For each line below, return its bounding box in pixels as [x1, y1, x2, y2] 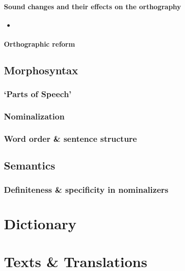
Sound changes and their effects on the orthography [4, 1, 181, 11]
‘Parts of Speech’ [4, 88, 72, 100]
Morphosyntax [4, 62, 78, 77]
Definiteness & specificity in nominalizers [4, 183, 168, 195]
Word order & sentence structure [4, 132, 137, 144]
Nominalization [4, 110, 65, 122]
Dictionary [4, 213, 77, 233]
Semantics [4, 158, 55, 173]
